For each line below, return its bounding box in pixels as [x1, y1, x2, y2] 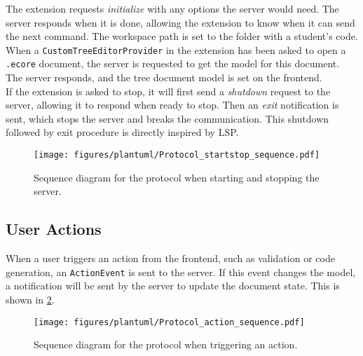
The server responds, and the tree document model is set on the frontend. [6, 70, 322, 85]
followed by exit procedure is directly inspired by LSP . [6, 125, 239, 139]
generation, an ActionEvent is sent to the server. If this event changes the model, [6, 264, 356, 279]
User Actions [6, 218, 102, 240]
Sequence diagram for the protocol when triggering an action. [34, 337, 298, 352]
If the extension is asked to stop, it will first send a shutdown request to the [6, 83, 331, 98]
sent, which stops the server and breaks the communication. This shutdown [6, 111, 329, 125]
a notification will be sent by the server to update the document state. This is [6, 278, 340, 293]
